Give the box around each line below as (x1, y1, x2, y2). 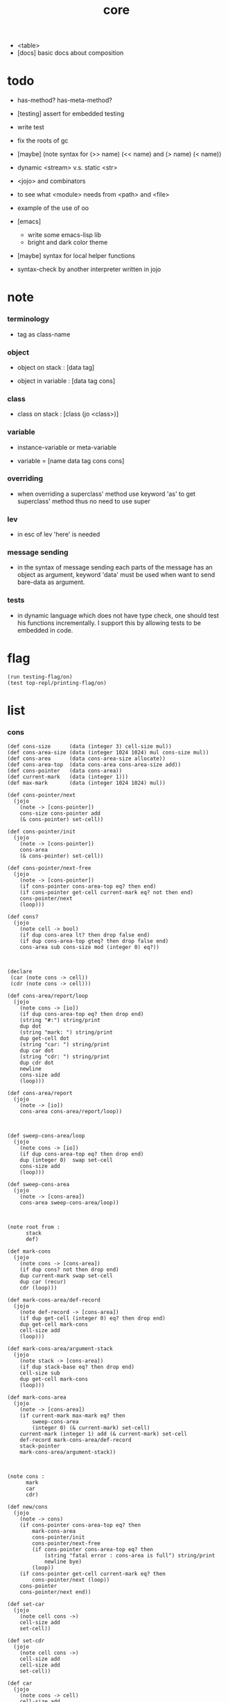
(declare (7, 968, 33, 975)
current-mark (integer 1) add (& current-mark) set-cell (19, 1431, 188, 1438)
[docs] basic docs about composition (17, 49, 124, 57)
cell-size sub (19, 1370, 60, 1377)
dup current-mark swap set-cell (19, 1272, 113, 1279)
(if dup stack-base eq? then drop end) (19, 1363, 135, 1371)
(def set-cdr (7, 1637, 45, 1644)
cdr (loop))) (19, 1285, 58, 1292)
